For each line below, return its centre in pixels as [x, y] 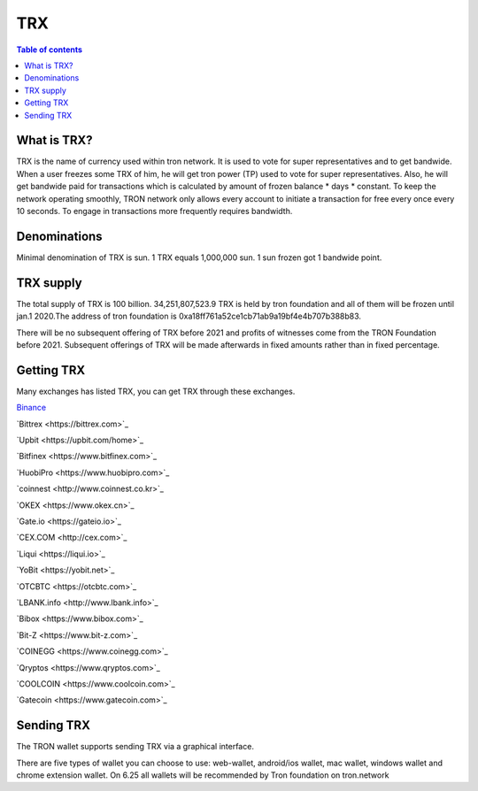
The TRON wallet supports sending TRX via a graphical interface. [135, 747]
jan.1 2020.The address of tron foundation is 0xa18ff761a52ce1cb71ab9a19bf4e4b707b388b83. [189, 316]
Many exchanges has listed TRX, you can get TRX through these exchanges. [156, 391]
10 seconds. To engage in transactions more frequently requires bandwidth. [154, 211]
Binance [31, 408]
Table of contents [50, 50]
